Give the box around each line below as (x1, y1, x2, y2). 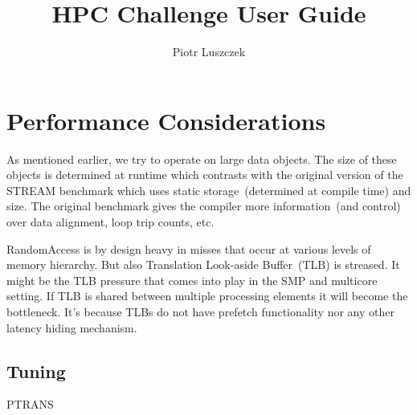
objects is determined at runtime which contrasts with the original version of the (6, 166, 403, 183)
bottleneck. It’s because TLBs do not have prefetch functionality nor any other (6, 303, 395, 319)
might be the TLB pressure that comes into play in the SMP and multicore (6, 271, 378, 288)
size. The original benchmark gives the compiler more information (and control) (6, 197, 401, 214)
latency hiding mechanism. (6, 319, 137, 336)
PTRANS (6, 396, 54, 413)
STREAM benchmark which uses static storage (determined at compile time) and (6, 181, 411, 198)
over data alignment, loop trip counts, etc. (6, 214, 215, 230)
